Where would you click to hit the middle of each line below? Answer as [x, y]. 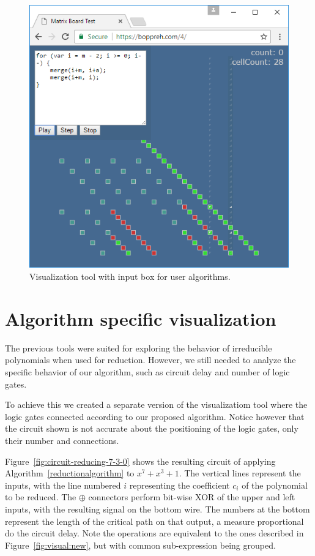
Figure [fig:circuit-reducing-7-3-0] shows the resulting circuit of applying [140, 461]
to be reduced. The [41, 497]
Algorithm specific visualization [141, 318]
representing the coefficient [180, 485]
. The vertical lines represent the [240, 473]
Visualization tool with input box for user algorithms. [130, 276]
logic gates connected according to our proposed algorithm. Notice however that [155, 416]
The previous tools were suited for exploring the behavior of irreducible [139, 347]
